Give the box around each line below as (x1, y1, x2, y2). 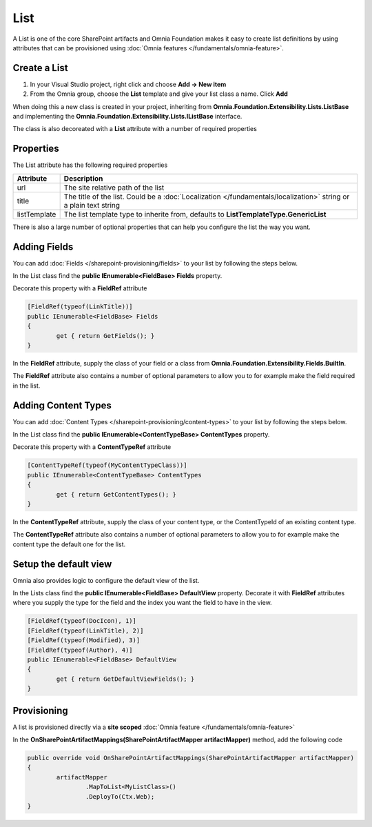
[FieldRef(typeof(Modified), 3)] (27, 637, 141, 644)
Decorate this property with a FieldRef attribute (12, 284, 147, 292)
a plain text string (63, 200, 121, 210)
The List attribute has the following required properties (12, 161, 168, 169)
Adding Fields (12, 241, 74, 252)
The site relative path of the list (63, 183, 165, 192)
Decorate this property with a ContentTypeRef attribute (12, 443, 172, 451)
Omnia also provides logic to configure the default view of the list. (12, 576, 200, 584)
